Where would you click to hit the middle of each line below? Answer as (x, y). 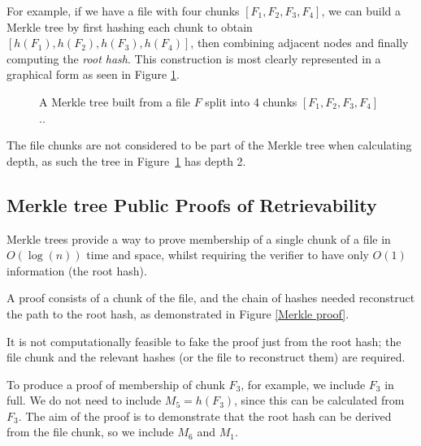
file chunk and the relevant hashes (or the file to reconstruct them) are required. (206, 357)
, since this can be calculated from (319, 400)
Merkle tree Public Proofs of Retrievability (192, 204)
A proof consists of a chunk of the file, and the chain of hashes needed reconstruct (211, 298)
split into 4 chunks (251, 101)
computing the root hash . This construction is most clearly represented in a (194, 58)
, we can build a (361, 11)
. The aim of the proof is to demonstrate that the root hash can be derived (205, 416)
